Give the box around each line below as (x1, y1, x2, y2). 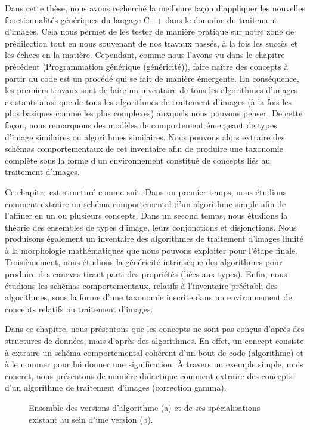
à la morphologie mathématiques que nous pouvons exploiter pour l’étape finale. (5, 244, 298, 256)
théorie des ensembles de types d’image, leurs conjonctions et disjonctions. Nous (5, 220, 297, 233)
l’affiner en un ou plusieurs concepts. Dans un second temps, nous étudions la (5, 209, 288, 222)
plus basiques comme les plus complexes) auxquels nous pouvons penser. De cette (5, 107, 303, 119)
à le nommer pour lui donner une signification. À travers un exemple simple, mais (5, 358, 303, 370)
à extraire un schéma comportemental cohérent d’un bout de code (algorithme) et (5, 346, 303, 358)
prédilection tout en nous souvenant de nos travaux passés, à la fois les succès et (5, 36, 298, 49)
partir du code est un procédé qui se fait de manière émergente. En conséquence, (5, 72, 299, 84)
